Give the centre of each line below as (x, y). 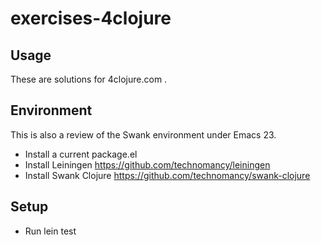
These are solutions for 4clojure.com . (89, 79)
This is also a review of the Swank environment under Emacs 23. (143, 134)
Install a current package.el (81, 154)
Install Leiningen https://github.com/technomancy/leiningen (147, 164)
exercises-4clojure (91, 18)
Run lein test (50, 231)
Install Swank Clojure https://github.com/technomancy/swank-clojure (167, 175)
